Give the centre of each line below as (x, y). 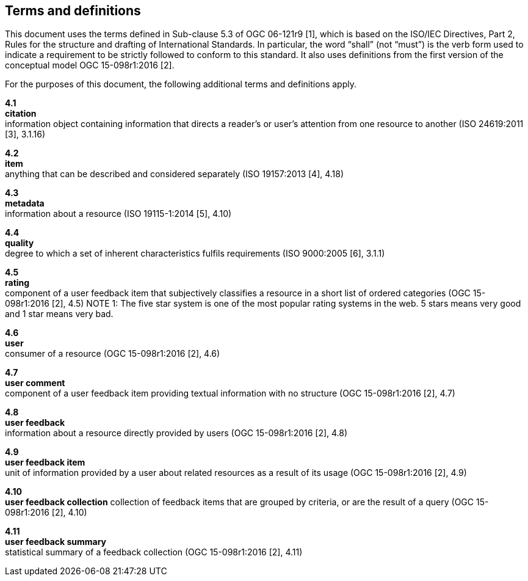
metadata (25, 203)
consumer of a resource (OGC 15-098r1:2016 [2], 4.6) (113, 354)
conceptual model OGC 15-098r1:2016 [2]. (90, 65)
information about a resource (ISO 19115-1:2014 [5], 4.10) (118, 214)
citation (21, 114)
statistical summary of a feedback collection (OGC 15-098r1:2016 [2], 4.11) (154, 552)
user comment (35, 383)
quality (20, 243)
